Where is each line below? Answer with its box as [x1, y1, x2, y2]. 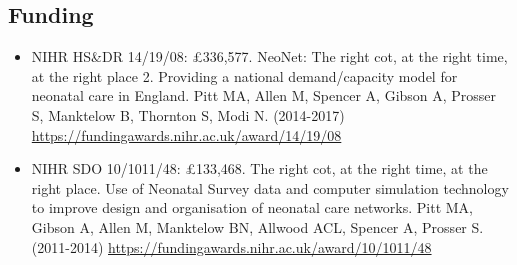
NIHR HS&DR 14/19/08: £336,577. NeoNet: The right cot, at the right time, [31, 46, 508, 67]
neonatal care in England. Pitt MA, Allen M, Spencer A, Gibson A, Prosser [31, 85, 497, 106]
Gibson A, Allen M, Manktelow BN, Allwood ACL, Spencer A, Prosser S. [31, 216, 484, 237]
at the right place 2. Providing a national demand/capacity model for [31, 65, 458, 86]
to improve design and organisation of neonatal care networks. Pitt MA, [31, 197, 474, 218]
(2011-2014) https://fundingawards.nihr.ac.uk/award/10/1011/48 [31, 236, 432, 257]
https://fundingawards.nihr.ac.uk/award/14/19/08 [31, 124, 342, 145]
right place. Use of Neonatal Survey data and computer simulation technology [31, 177, 509, 198]
